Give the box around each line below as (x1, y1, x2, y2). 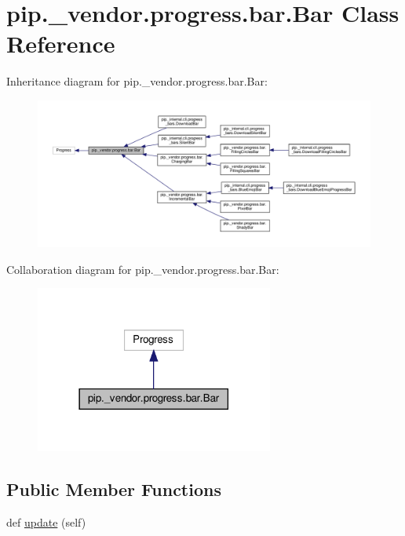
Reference (6, 27, 115, 60)
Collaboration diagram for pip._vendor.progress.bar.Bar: (6, 261, 279, 277)
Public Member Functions (6, 476, 221, 501)
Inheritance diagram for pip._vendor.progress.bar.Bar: (6, 73, 268, 89)
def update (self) (6, 513, 86, 530)
